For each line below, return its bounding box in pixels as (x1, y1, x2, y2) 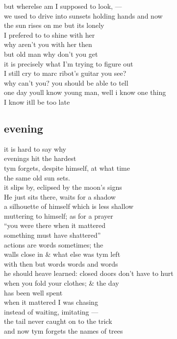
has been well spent (4, 287, 63, 297)
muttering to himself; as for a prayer (4, 210, 113, 221)
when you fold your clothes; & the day (4, 278, 119, 288)
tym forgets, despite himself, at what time (4, 162, 130, 173)
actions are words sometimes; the (4, 239, 103, 249)
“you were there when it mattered (4, 220, 105, 230)
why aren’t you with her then (4, 39, 92, 49)
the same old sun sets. (4, 172, 70, 182)
